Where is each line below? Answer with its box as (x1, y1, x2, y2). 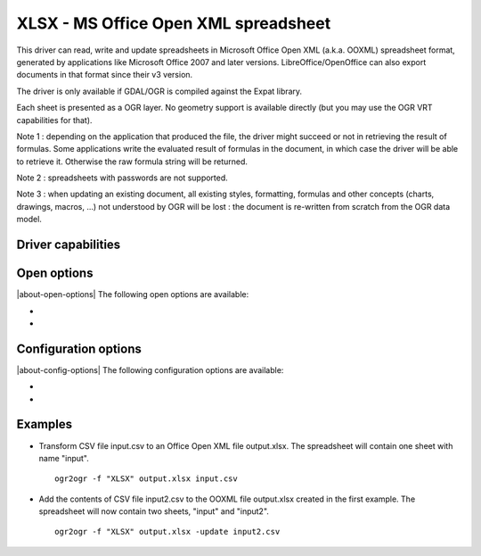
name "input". (38, 452, 89, 463)
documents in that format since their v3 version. (16, 70, 193, 80)
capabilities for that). (16, 114, 93, 125)
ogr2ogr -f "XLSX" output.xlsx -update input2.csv (54, 527, 281, 537)
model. (16, 214, 42, 225)
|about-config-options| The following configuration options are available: (16, 364, 284, 375)
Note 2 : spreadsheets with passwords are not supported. (16, 172, 229, 183)
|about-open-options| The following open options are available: (16, 289, 249, 300)
